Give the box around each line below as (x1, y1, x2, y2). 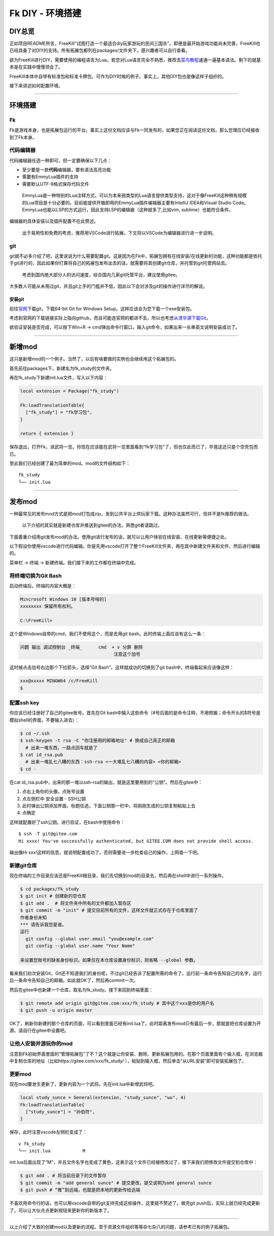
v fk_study (18, 1141, 46, 1147)
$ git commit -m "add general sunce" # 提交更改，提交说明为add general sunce (20, 1180, 212, 1186)
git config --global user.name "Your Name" (25, 943, 135, 949)
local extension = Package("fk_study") (20, 388, 119, 394)
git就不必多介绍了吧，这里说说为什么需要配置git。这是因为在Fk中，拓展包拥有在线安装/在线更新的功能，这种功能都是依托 (9, 253, 262, 259)
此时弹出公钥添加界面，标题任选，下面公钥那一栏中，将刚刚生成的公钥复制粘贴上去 (22, 802, 195, 808)
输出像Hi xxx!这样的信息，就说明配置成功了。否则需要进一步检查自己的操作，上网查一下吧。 (9, 849, 201, 855)
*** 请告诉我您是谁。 (20, 922, 67, 927)
